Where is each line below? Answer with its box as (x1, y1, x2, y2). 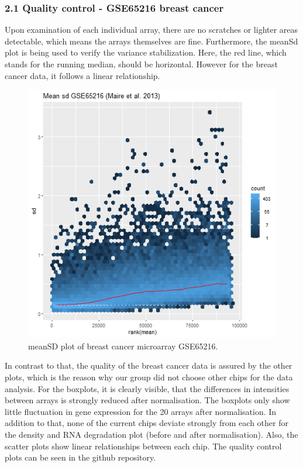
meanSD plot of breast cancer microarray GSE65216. (28, 339, 218, 352)
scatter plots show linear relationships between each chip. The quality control (5, 439, 282, 452)
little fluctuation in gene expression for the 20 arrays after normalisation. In (5, 405, 277, 417)
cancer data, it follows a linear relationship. (5, 69, 160, 81)
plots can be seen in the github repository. (5, 451, 156, 463)
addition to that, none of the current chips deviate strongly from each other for (5, 417, 288, 429)
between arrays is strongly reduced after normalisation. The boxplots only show (5, 394, 290, 406)
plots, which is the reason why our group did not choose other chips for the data (5, 370, 293, 383)
